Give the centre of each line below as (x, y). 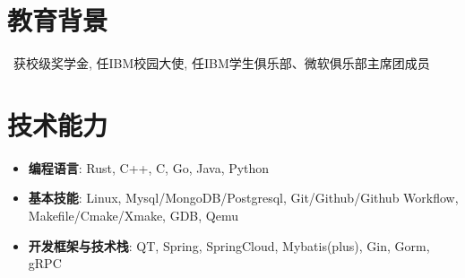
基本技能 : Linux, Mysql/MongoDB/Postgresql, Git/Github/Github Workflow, (243, 198)
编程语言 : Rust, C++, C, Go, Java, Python (149, 167)
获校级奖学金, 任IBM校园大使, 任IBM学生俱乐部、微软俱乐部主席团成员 (221, 63)
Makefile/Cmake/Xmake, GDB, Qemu (133, 216)
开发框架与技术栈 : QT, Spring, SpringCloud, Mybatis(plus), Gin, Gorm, (229, 245)
